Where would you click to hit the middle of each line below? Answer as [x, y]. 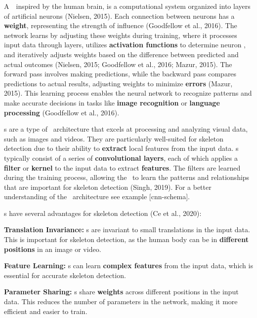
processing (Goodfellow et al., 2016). [62, 112]
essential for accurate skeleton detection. [65, 275]
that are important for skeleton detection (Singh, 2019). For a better [108, 187]
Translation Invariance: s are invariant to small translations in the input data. [127, 230]
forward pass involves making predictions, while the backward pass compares [120, 74]
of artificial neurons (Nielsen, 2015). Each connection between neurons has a [119, 16]
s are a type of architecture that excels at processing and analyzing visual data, [126, 129]
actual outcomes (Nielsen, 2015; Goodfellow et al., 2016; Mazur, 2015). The [118, 64]
